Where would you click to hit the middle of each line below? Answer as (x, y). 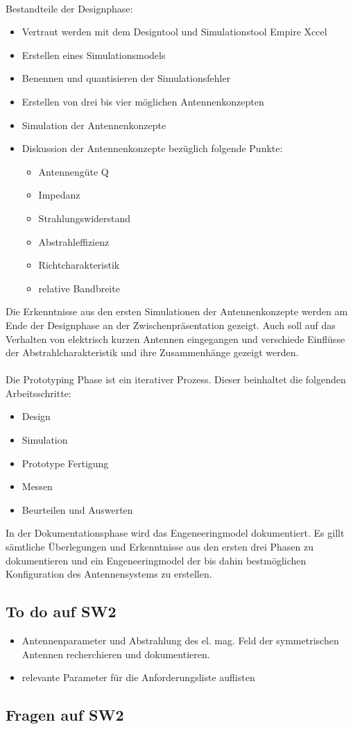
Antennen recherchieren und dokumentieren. (116, 654)
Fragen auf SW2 (65, 715)
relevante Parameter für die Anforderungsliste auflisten (138, 677)
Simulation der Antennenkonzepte (94, 125)
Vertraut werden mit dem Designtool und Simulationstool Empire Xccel (174, 32)
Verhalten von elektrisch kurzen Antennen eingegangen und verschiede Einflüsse (175, 338)
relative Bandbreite (79, 288)
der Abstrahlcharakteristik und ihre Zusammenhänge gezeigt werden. (152, 352)
